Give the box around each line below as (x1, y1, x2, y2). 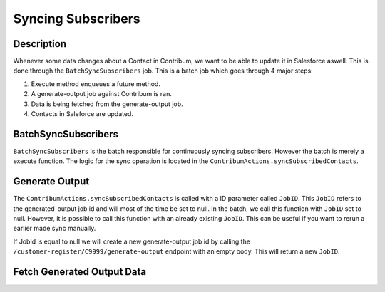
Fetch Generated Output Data (13, 266, 146, 278)
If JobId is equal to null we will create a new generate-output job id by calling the (13, 237, 251, 246)
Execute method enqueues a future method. (31, 79, 160, 88)
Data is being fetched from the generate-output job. (31, 100, 183, 108)
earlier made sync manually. (13, 224, 96, 233)
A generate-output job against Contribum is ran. (31, 90, 173, 98)
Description (13, 38, 67, 50)
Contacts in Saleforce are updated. (31, 110, 133, 118)
